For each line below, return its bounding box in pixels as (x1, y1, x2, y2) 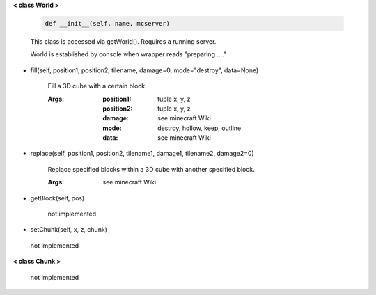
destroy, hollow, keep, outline (157, 124, 242, 132)
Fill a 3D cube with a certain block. (47, 82, 148, 90)
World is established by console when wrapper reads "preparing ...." (30, 50, 226, 58)
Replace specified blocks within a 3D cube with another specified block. (47, 165, 255, 173)
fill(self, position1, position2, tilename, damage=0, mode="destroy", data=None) (30, 66, 259, 74)
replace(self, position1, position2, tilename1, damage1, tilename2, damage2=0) (30, 150, 254, 158)
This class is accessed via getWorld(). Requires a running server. (30, 37, 217, 45)
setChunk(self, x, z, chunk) (30, 225, 108, 234)
